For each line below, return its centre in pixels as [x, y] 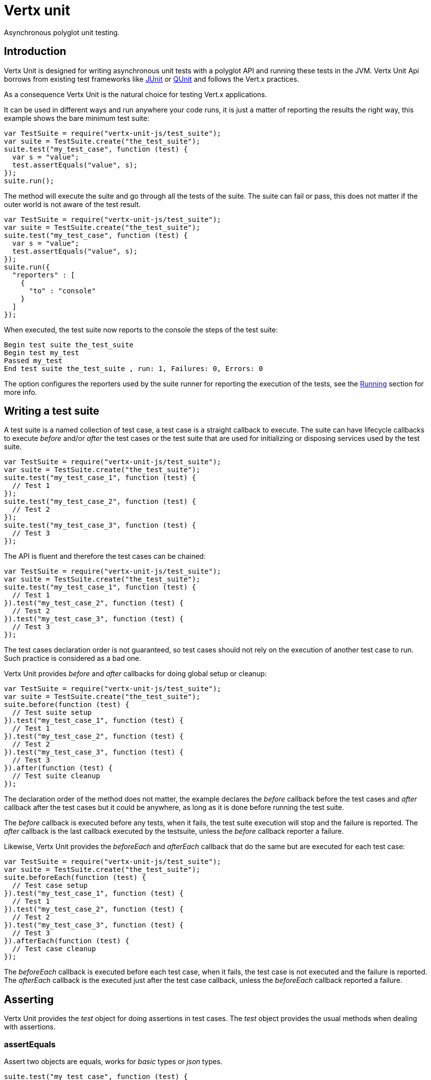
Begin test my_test [42, 352]
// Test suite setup [52, 713]
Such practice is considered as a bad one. [73, 658]
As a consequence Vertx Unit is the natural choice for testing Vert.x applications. [135, 94]
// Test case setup [50, 886]
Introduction [35, 52]
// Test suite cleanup [56, 776]
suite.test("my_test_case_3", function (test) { [100, 525]
